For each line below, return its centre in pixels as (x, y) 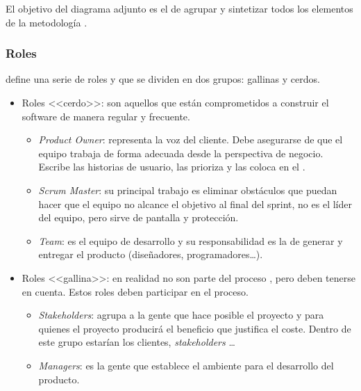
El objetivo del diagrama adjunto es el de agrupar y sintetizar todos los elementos (179, 8)
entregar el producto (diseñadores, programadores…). (151, 254)
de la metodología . (47, 22)
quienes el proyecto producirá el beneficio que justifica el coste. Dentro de (195, 328)
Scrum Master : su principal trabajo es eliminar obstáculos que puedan (188, 190)
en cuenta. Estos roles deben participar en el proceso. (135, 291)
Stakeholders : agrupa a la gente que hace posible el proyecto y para (181, 315)
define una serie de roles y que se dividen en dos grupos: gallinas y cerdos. (163, 79)
